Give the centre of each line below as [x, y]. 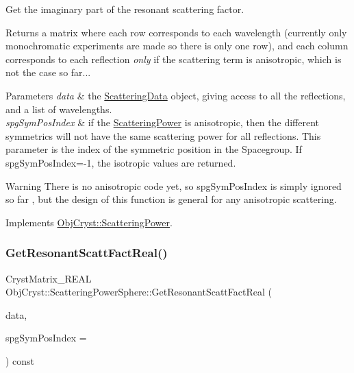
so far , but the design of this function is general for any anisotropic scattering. [171, 199]
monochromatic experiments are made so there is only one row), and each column [177, 46]
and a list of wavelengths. [59, 109]
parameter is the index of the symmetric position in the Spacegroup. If [154, 149]
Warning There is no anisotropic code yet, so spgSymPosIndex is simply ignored [174, 185]
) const [20, 360]
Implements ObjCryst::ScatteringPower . [89, 222]
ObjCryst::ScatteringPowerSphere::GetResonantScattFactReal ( [139, 292]
